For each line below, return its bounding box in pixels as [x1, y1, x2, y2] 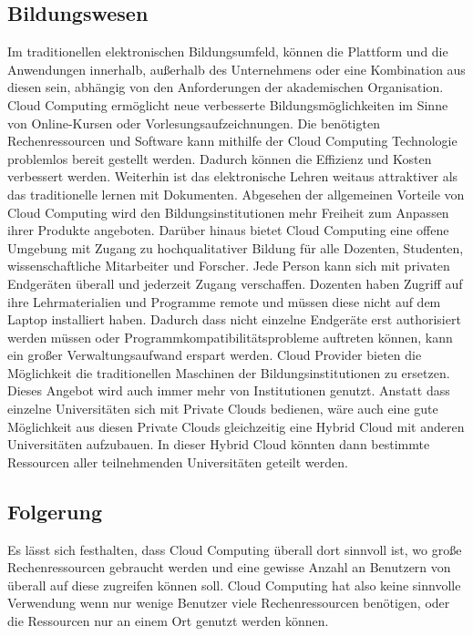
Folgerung [7, 497, 102, 525]
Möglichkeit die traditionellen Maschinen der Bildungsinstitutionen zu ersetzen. [7, 363, 450, 382]
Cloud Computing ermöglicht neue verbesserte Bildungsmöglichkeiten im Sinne [7, 95, 448, 114]
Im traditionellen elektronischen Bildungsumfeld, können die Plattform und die [7, 42, 448, 61]
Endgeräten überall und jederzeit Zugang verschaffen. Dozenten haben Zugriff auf [7, 273, 463, 292]
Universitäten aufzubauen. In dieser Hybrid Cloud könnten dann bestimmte [7, 435, 430, 454]
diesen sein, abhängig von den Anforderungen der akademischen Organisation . [7, 77, 444, 97]
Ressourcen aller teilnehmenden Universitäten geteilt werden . [7, 452, 348, 471]
